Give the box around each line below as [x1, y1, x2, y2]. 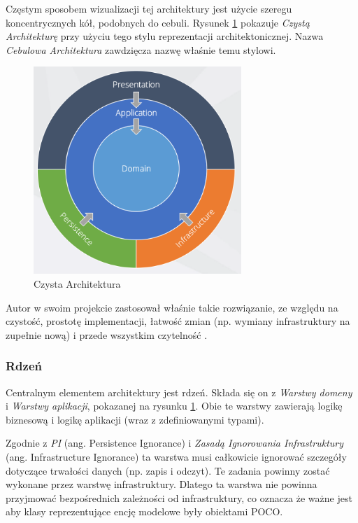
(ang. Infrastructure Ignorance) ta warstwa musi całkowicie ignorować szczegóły [6, 449, 347, 463]
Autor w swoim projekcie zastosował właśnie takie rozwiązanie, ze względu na [6, 300, 338, 314]
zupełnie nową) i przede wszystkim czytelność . [6, 327, 208, 342]
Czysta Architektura [34, 277, 121, 291]
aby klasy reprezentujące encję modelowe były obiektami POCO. [6, 504, 283, 519]
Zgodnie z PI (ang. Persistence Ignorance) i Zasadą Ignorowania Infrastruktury [6, 435, 344, 450]
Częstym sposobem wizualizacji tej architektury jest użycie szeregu [6, 1, 292, 15]
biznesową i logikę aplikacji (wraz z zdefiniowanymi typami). [6, 412, 264, 426]
